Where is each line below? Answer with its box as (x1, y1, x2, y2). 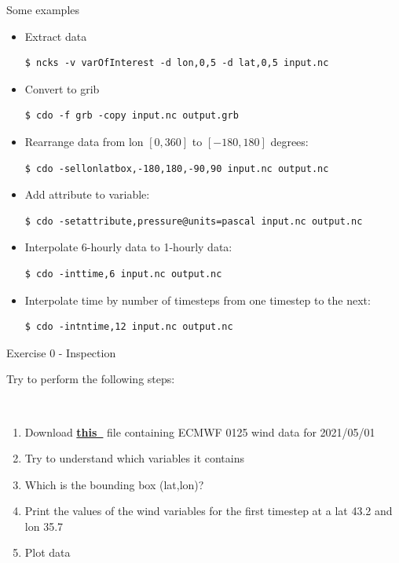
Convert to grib (24, 80, 100, 97)
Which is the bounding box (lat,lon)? (24, 476, 204, 492)
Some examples (6, 2, 80, 17)
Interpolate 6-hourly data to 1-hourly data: (24, 239, 232, 255)
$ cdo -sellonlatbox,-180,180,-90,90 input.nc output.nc (24, 163, 329, 174)
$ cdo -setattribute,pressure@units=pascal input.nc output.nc (24, 215, 363, 227)
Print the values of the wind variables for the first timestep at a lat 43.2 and (24, 503, 393, 519)
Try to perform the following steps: (6, 371, 175, 387)
